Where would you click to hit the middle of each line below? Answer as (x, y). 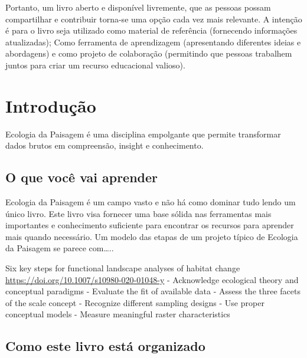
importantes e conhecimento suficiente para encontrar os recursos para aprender (150, 225)
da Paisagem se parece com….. (60, 248)
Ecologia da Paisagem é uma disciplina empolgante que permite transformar (143, 134)
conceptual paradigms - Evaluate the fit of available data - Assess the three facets (153, 291)
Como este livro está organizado (105, 346)
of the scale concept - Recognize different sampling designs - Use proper (135, 302)
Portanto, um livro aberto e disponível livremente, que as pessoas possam (138, 7)
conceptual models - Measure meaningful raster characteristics (118, 314)
